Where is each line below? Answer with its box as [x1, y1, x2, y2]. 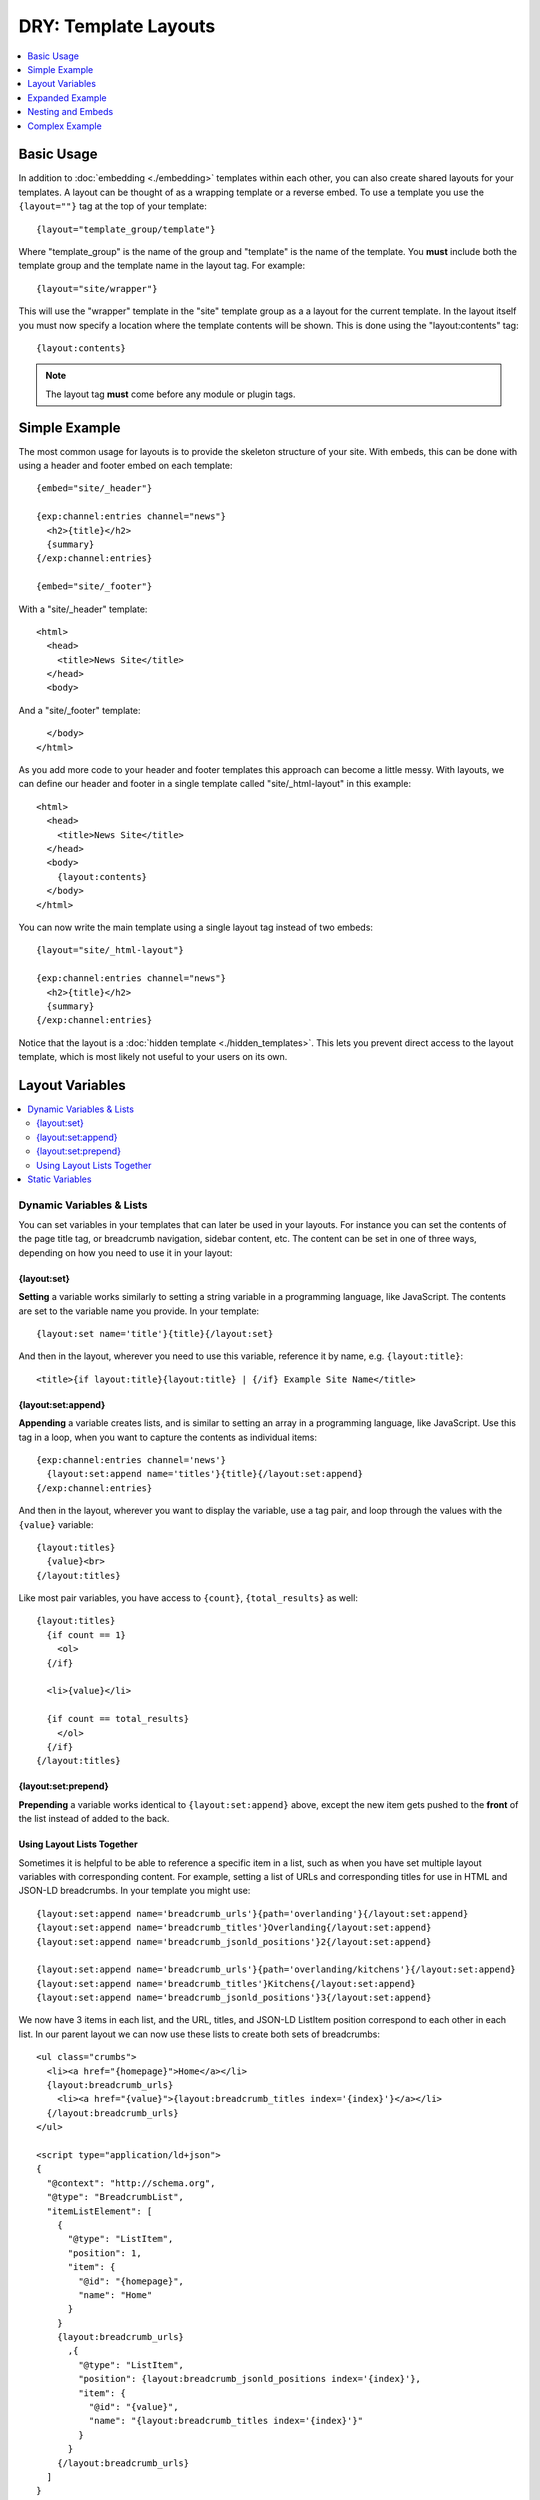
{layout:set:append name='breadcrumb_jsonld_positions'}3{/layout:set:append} [36, 1992, 432, 2004]
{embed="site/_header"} [36, 483, 153, 494]
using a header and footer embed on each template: [18, 460, 234, 471]
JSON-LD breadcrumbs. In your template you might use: [18, 1885, 251, 1897]
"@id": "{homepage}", [78, 2275, 185, 2287]
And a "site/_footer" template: [18, 704, 141, 716]
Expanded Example [27, 91, 107, 104]
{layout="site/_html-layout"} [36, 945, 185, 956]
